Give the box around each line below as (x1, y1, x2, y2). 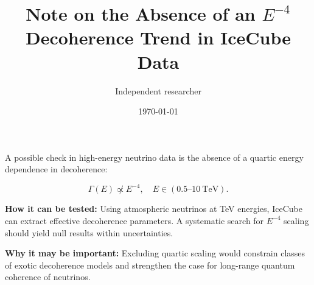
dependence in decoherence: (5, 163, 108, 175)
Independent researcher (115, 84, 201, 97)
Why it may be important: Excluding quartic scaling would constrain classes (5, 247, 305, 259)
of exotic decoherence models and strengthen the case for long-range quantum (5, 258, 295, 271)
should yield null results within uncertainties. (5, 226, 173, 239)
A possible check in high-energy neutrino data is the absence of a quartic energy (5, 150, 304, 163)
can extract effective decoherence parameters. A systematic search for (5, 214, 264, 227)
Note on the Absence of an (26, 1, 256, 26)
